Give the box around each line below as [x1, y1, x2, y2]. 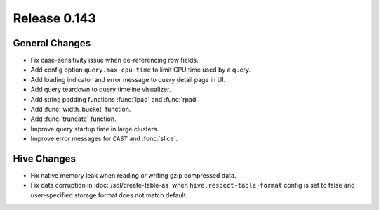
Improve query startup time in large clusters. [30, 124, 159, 133]
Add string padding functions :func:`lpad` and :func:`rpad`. [30, 95, 200, 103]
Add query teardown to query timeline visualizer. [30, 85, 171, 94]
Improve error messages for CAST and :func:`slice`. [30, 134, 178, 143]
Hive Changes [13, 153, 77, 164]
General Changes [13, 37, 91, 49]
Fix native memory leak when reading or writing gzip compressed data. [30, 171, 237, 180]
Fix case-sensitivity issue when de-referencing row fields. [30, 56, 199, 65]
